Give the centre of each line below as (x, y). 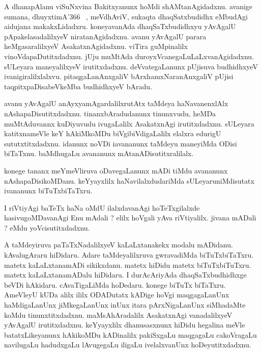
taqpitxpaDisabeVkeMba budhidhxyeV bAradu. (78, 86)
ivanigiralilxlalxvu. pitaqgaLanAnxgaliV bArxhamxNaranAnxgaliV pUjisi (119, 76)
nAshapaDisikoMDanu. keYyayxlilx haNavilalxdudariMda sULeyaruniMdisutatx (129, 180)
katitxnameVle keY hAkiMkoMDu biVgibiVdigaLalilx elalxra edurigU (113, 133)
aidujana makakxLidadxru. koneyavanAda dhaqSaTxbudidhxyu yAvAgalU (120, 26)
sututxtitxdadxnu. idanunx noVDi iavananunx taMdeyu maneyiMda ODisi (121, 143)
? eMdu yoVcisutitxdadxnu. (47, 227)
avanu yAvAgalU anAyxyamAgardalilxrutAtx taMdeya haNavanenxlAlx (116, 103)
